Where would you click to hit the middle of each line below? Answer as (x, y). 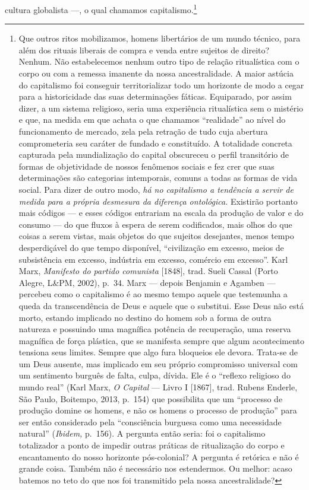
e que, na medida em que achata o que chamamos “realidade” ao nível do (152, 120)
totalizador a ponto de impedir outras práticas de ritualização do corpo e (152, 445)
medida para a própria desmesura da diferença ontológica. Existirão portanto (158, 201)
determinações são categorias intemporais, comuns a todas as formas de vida (158, 178)
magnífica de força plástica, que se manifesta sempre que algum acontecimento (162, 340)
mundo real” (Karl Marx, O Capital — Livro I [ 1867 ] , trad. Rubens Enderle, (158, 387)
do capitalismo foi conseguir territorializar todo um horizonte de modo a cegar (161, 85)
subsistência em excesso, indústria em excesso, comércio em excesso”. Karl (153, 259)
